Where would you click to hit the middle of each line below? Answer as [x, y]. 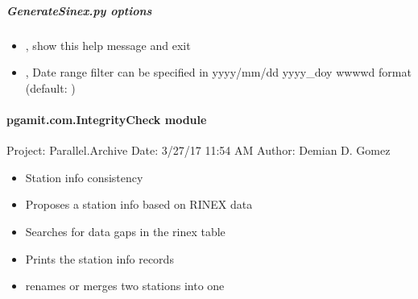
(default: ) [50, 87]
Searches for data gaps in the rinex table [125, 231]
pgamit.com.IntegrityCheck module [107, 119]
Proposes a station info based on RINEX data [139, 204]
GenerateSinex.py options [79, 10]
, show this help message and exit [108, 45]
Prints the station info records [99, 258]
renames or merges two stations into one [125, 286]
